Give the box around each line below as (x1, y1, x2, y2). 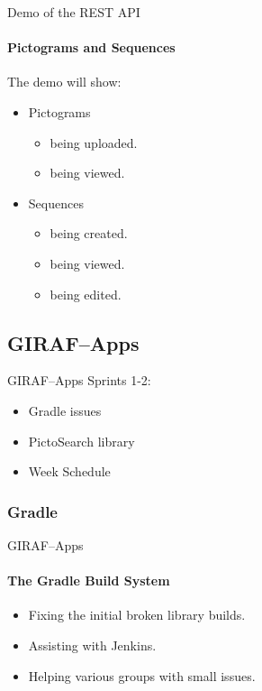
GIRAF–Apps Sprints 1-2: (7, 371, 151, 390)
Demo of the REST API (7, 3, 140, 21)
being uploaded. (50, 133, 138, 152)
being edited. (50, 284, 122, 303)
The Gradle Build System (7, 571, 170, 590)
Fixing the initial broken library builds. (28, 605, 246, 624)
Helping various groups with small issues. (28, 666, 256, 685)
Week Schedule (28, 462, 111, 481)
